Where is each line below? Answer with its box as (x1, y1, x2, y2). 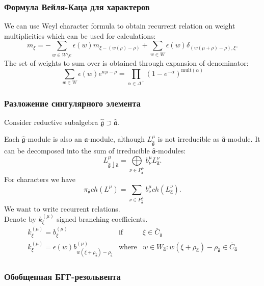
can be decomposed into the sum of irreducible (4, 145, 150, 156)
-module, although (88, 134, 145, 144)
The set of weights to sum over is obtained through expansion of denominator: (4, 57, 249, 68)
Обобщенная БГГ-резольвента (4, 270, 121, 282)
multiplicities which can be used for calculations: (4, 30, 156, 41)
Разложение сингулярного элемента (4, 96, 141, 109)
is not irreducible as (157, 134, 220, 144)
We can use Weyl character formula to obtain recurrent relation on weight (4, 20, 235, 31)
